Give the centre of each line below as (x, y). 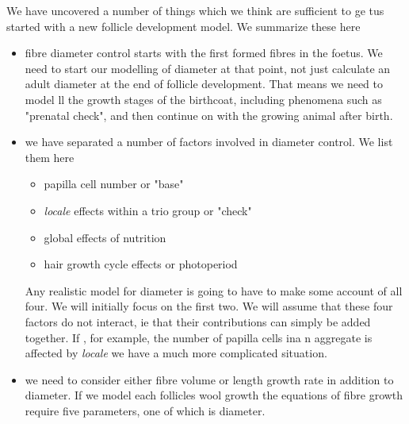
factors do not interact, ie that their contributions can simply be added (198, 321)
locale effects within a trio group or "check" (148, 210)
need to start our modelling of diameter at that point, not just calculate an (208, 68)
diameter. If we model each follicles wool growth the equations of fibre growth (214, 395)
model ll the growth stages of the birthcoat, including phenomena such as (203, 99)
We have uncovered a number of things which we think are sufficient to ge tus (195, 10)
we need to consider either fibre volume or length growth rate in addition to (209, 379)
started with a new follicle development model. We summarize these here (183, 26)
